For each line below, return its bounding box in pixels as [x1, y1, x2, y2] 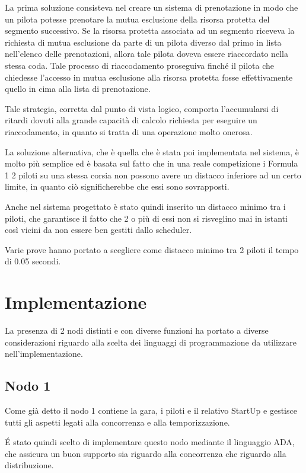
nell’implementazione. [5, 347, 83, 360]
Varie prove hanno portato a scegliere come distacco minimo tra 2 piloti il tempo [5, 243, 299, 255]
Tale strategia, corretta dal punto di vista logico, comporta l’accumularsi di [5, 102, 279, 114]
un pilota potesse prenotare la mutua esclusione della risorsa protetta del [5, 12, 270, 25]
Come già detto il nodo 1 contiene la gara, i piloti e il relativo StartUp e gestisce [5, 404, 297, 416]
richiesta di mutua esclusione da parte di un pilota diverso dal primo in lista [5, 36, 282, 48]
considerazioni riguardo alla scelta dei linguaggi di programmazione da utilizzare [5, 335, 297, 348]
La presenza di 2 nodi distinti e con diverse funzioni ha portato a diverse [5, 324, 269, 336]
